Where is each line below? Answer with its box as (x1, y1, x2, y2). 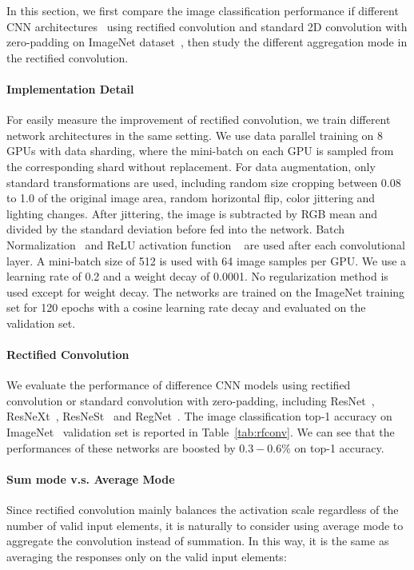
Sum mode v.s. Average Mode (6, 470, 175, 487)
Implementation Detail (6, 80, 134, 97)
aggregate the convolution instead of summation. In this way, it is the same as (6, 532, 389, 549)
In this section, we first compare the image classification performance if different (6, 2, 399, 18)
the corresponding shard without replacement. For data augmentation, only (6, 157, 376, 174)
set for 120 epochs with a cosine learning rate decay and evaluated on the (6, 299, 366, 316)
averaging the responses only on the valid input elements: (6, 548, 287, 564)
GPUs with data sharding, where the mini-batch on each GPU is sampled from (6, 142, 394, 159)
